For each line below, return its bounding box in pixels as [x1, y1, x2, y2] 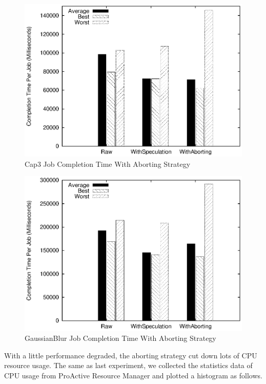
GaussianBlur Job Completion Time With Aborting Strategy [25, 333, 216, 343]
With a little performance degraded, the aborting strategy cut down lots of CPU [4, 350, 257, 360]
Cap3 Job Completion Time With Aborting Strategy [25, 158, 191, 169]
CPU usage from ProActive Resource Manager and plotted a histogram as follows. [4, 370, 262, 380]
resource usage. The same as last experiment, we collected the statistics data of [4, 360, 253, 371]
